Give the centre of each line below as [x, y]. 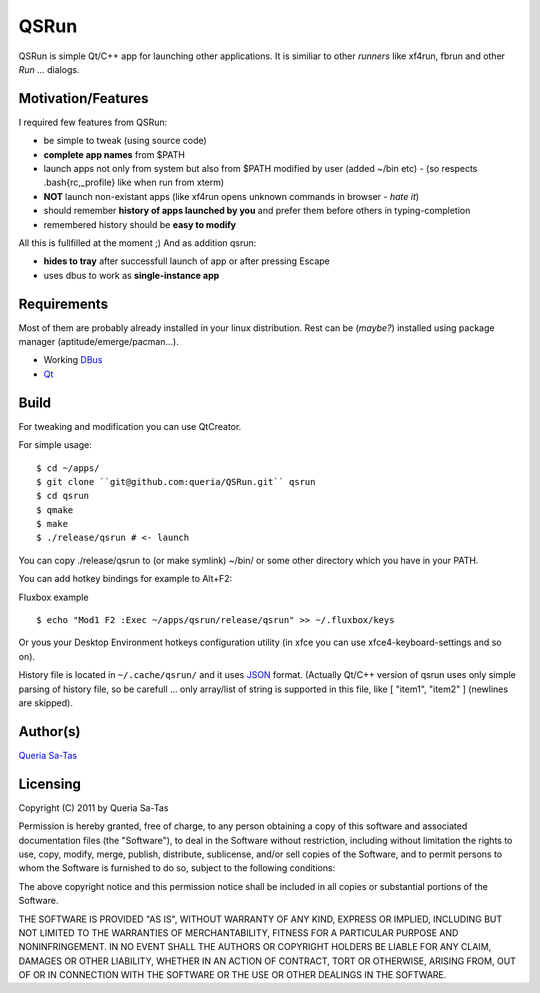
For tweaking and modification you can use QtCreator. [130, 426]
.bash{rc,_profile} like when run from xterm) [134, 182]
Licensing [50, 783]
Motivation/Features [83, 98]
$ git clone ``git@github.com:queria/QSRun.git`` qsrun [176, 481]
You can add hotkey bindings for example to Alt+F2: [125, 579]
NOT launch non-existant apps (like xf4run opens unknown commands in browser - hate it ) [231, 196]
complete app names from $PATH [114, 154]
